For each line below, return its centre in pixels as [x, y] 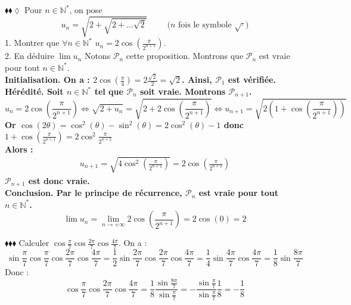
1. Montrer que [32, 43]
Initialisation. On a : [47, 80]
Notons [97, 56]
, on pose [86, 10]
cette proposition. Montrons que [185, 56]
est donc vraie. [59, 180]
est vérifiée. [252, 80]
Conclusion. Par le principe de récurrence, [94, 193]
